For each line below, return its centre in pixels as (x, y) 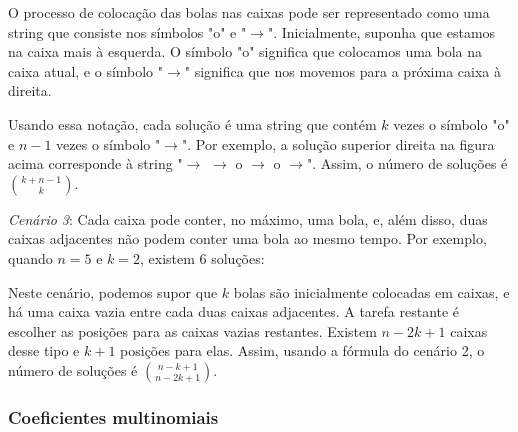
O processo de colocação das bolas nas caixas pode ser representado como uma (249, 12)
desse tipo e (44, 350)
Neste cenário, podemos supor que (113, 291)
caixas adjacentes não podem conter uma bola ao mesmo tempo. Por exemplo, (247, 238)
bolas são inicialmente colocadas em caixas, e (371, 291)
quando (30, 257)
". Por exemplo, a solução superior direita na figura (338, 143)
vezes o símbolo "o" (451, 123)
